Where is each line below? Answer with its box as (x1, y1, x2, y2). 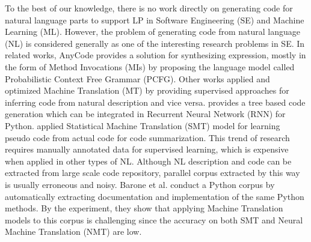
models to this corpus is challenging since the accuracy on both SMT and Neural (5, 213, 303, 226)
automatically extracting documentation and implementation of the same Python (5, 190, 304, 202)
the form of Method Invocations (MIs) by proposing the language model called (5, 60, 295, 73)
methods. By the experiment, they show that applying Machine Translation (5, 202, 283, 214)
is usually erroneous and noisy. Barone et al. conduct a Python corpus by (5, 178, 275, 190)
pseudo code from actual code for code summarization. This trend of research (5, 131, 290, 144)
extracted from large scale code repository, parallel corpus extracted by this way (5, 166, 300, 179)
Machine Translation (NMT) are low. (5, 225, 142, 238)
